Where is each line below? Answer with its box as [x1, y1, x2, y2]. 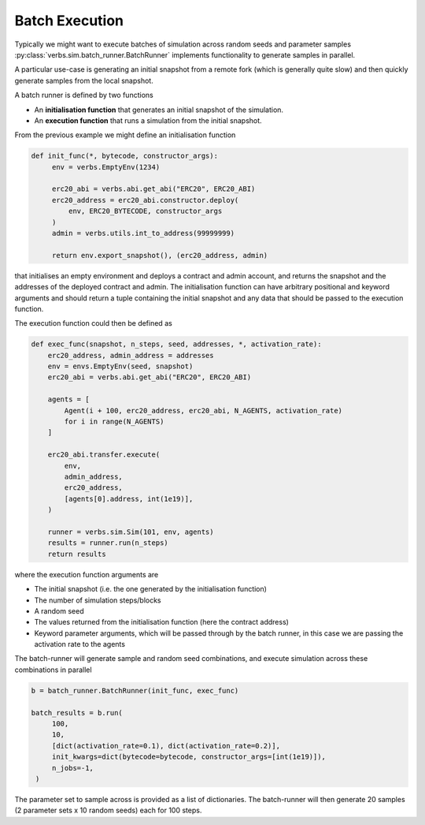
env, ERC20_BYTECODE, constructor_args [68, 207, 223, 216]
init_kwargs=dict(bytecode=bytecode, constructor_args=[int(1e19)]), [51, 752, 327, 761]
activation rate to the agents [34, 640, 126, 649]
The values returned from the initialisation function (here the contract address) [34, 618, 289, 627]
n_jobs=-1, [51, 763, 94, 772]
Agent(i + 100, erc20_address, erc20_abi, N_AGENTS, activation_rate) [64, 406, 342, 415]
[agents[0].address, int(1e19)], [64, 494, 194, 503]
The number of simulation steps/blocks [34, 595, 161, 605]
